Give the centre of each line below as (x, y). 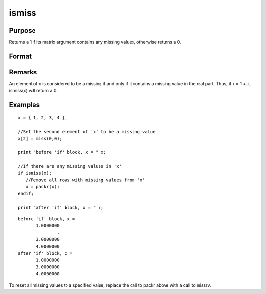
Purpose (22, 30)
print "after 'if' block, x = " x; (61, 207)
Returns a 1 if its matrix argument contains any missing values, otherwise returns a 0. (95, 42)
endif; (26, 194)
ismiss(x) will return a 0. (33, 91)
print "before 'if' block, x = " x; (62, 152)
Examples (25, 105)
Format (20, 56)
